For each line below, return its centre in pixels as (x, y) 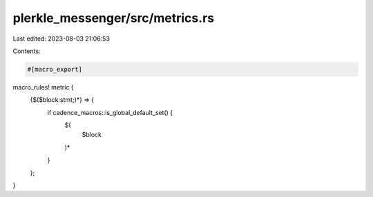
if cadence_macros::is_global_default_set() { (110, 112)
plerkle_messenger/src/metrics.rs (113, 18)
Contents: (27, 51)
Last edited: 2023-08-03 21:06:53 (61, 39)
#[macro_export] (55, 69)
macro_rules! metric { (43, 87)
